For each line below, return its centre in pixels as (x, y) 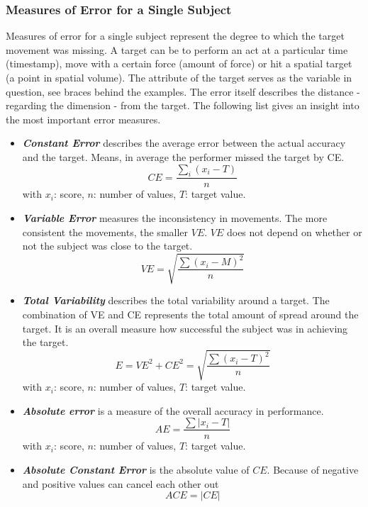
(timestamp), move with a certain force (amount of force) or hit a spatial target (179, 63)
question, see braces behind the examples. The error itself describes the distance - (183, 91)
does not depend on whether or (294, 232)
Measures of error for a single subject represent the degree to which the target (175, 36)
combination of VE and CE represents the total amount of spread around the (190, 314)
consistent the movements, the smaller (105, 232)
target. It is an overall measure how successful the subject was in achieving (185, 328)
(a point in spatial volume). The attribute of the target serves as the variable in (179, 77)
